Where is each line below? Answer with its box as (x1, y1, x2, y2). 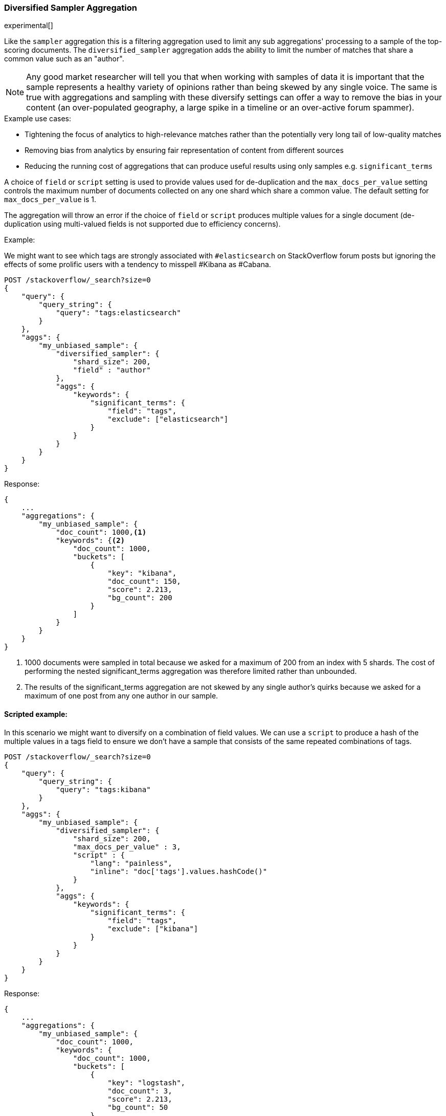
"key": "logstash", (107, 1078, 186, 1087)
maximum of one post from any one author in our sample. (25, 691, 218, 701)
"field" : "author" (73, 366, 151, 375)
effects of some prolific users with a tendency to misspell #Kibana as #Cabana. (4, 260, 271, 269)
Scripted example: (4, 709, 68, 718)
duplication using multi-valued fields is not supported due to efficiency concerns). (4, 220, 281, 229)
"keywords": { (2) (56, 536, 125, 545)
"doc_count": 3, (107, 1086, 172, 1095)
